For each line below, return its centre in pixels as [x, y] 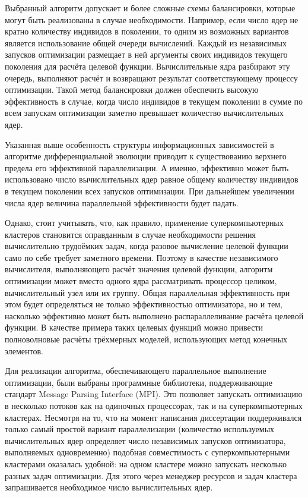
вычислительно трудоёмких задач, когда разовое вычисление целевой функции [147, 246]
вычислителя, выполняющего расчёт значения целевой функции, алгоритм [139, 269]
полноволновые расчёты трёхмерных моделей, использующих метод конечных [146, 339]
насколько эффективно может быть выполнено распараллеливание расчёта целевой [154, 315]
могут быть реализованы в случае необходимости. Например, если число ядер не [152, 19]
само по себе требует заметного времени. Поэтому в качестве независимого [142, 257]
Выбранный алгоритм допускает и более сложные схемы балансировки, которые [150, 8]
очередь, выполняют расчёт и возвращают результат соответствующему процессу [151, 78]
